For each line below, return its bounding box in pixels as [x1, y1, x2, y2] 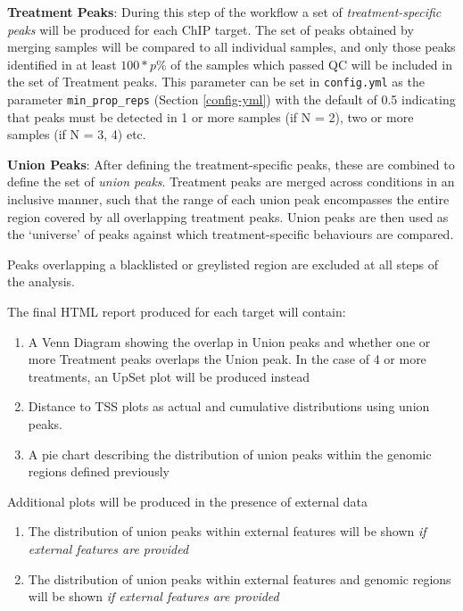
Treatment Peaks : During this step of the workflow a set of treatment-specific [7, 3, 442, 21]
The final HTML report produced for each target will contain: [7, 302, 346, 321]
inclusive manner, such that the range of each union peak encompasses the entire [7, 190, 450, 209]
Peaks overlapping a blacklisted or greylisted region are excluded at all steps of [7, 254, 438, 273]
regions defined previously [28, 462, 169, 481]
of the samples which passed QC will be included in [170, 54, 452, 73]
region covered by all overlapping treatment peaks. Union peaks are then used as [7, 207, 449, 226]
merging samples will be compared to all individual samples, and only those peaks [7, 37, 456, 56]
